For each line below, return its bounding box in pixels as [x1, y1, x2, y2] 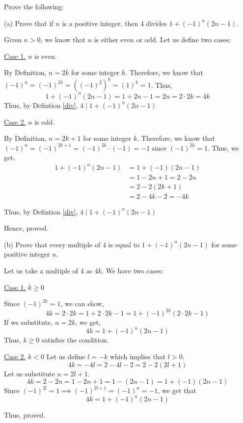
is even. [34, 51, 57, 61]
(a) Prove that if [4, 18, 54, 28]
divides [146, 18, 167, 28]
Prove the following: [4, 1, 64, 11]
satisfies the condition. [41, 335, 109, 345]
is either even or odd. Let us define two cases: [94, 34, 231, 45]
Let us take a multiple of [4, 265, 79, 275]
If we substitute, [4, 317, 53, 327]
